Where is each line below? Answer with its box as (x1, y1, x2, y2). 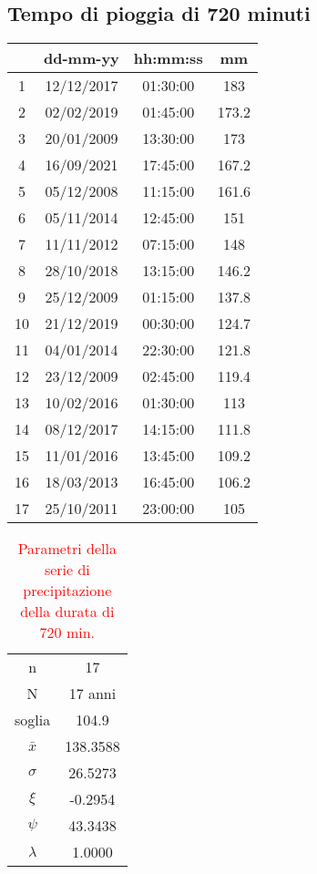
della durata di (20, 601, 115, 622)
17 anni (68, 683, 117, 704)
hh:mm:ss (133, 47, 203, 69)
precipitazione (23, 580, 112, 602)
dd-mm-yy (44, 47, 119, 69)
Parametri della (17, 538, 117, 560)
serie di (44, 559, 90, 581)
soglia (15, 709, 51, 731)
